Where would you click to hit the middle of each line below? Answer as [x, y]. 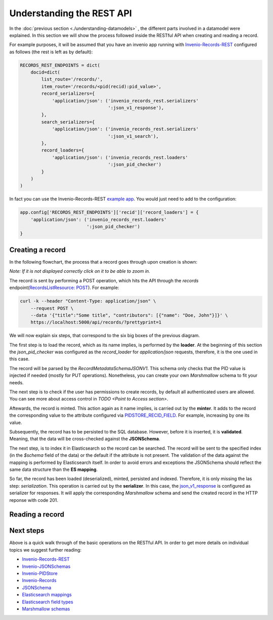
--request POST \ [52, 308]
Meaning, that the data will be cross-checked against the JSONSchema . [85, 439]
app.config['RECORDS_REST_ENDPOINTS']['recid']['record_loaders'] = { [109, 212]
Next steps [27, 531]
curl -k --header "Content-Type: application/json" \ [88, 301]
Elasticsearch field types [48, 602]
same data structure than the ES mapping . [54, 469]
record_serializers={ [68, 94]
